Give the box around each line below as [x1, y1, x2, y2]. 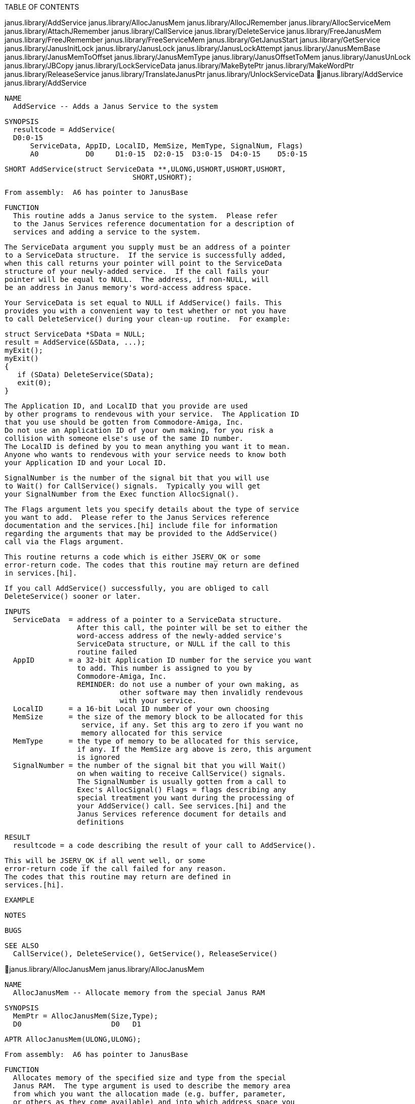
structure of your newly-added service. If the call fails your [5, 267, 269, 275]
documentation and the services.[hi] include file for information [5, 521, 278, 529]
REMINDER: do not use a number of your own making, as [77, 680, 299, 688]
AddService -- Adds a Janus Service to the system [13, 102, 218, 110]
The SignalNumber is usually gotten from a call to [77, 778, 286, 786]
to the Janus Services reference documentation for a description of [13, 220, 295, 228]
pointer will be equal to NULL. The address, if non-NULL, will [5, 275, 269, 283]
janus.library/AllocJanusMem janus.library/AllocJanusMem [9, 965, 204, 973]
